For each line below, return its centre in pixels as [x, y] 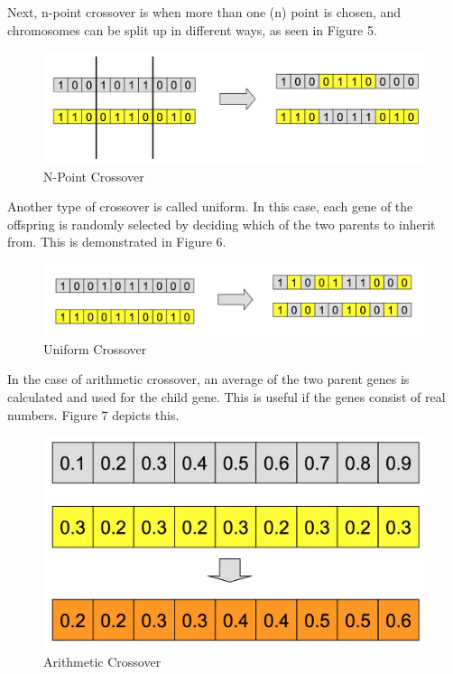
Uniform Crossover [95, 348]
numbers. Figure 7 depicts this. [93, 414]
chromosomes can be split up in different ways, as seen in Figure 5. [192, 29]
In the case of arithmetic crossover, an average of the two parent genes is [208, 379]
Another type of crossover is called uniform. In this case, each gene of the [210, 206]
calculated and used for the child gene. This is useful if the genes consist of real [226, 397]
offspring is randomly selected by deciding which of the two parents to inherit [222, 224]
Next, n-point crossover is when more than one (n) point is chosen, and [204, 12]
